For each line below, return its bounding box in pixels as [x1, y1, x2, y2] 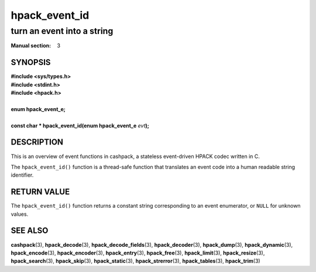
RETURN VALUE [11, 187, 70, 197]
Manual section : [11, 42, 51, 49]
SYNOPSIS [11, 57, 51, 67]
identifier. [11, 171, 34, 178]
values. [11, 211, 29, 218]
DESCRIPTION [11, 137, 64, 147]
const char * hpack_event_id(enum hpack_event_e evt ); [11, 122, 149, 129]
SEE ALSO [11, 226, 49, 236]
